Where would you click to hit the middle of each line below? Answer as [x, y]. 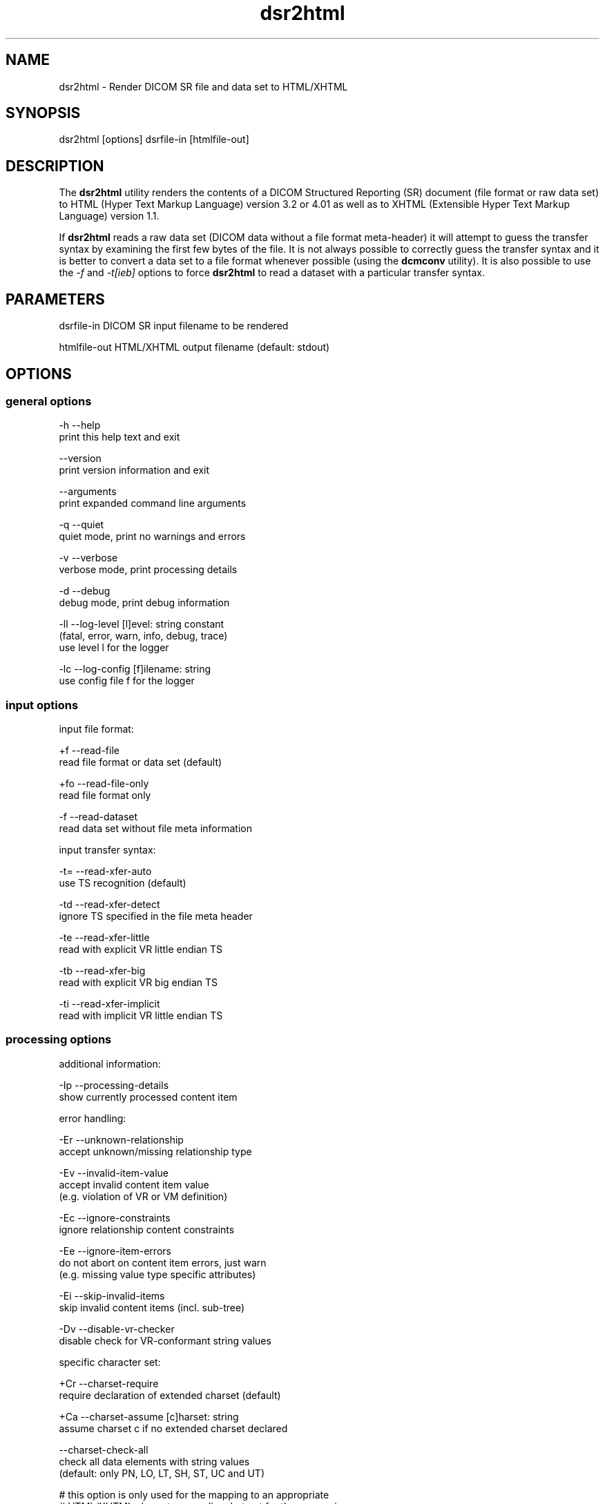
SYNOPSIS [43, 113]
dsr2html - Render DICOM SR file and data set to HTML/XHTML [203, 86]
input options [42, 705]
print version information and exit [134, 470]
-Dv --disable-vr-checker [117, 1329]
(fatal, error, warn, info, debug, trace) [143, 636]
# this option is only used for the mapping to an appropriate [194, 1494]
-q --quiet [81, 525]
